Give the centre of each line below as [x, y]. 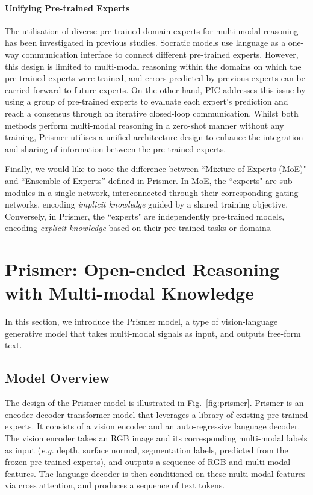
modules [20, 192]
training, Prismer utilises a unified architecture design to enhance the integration [154, 137]
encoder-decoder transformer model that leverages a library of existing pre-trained [156, 414]
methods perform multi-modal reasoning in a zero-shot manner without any [144, 125]
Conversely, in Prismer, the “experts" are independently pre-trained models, [145, 216]
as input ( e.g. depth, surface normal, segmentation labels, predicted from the [147, 450]
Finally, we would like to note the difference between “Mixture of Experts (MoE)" [156, 169]
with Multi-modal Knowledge [129, 293]
